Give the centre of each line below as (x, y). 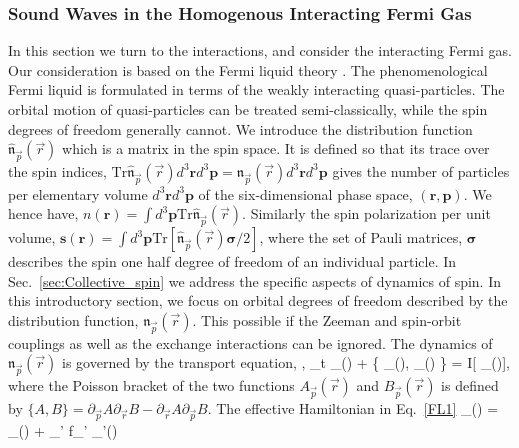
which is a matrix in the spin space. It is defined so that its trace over (276, 148)
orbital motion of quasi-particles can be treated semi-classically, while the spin (248, 109)
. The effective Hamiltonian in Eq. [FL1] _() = (353, 407)
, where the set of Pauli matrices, (361, 237)
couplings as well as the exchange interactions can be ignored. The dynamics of (250, 342)
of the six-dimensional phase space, (305, 193)
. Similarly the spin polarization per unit (366, 213)
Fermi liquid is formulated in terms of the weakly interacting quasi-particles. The (256, 89)
